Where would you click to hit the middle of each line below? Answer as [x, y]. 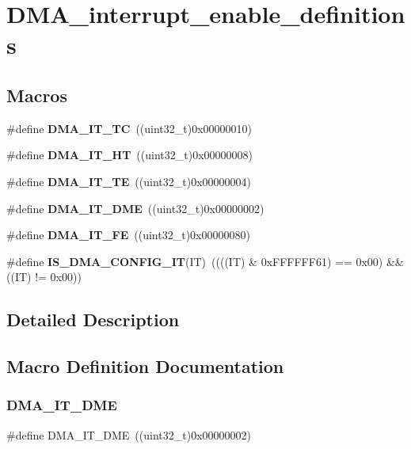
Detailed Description [93, 320]
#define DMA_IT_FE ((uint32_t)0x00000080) [128, 235]
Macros [37, 95]
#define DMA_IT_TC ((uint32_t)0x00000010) [129, 128]
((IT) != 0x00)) [44, 277]
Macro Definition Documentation [145, 366]
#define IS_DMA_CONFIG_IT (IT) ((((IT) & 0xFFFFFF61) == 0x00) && [205, 261]
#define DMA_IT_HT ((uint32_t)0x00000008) [129, 155]
